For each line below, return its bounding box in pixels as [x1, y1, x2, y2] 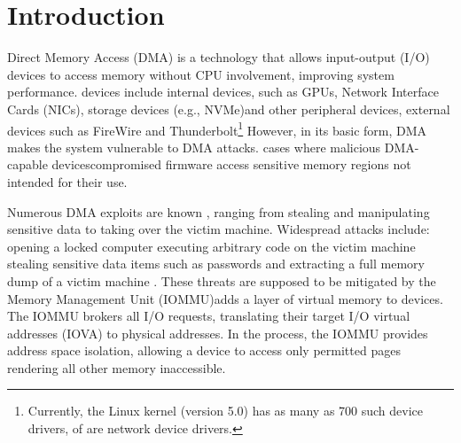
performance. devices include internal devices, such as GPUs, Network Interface [7, 82, 439, 101]
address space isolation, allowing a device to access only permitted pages [7, 341, 401, 360]
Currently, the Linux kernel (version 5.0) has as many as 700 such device [27, 401, 424, 420]
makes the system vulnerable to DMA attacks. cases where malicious [7, 137, 381, 156]
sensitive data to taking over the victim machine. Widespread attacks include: [7, 220, 430, 238]
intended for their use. [7, 172, 128, 190]
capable [7, 155, 48, 174]
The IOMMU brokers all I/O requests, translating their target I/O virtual [7, 307, 410, 325]
